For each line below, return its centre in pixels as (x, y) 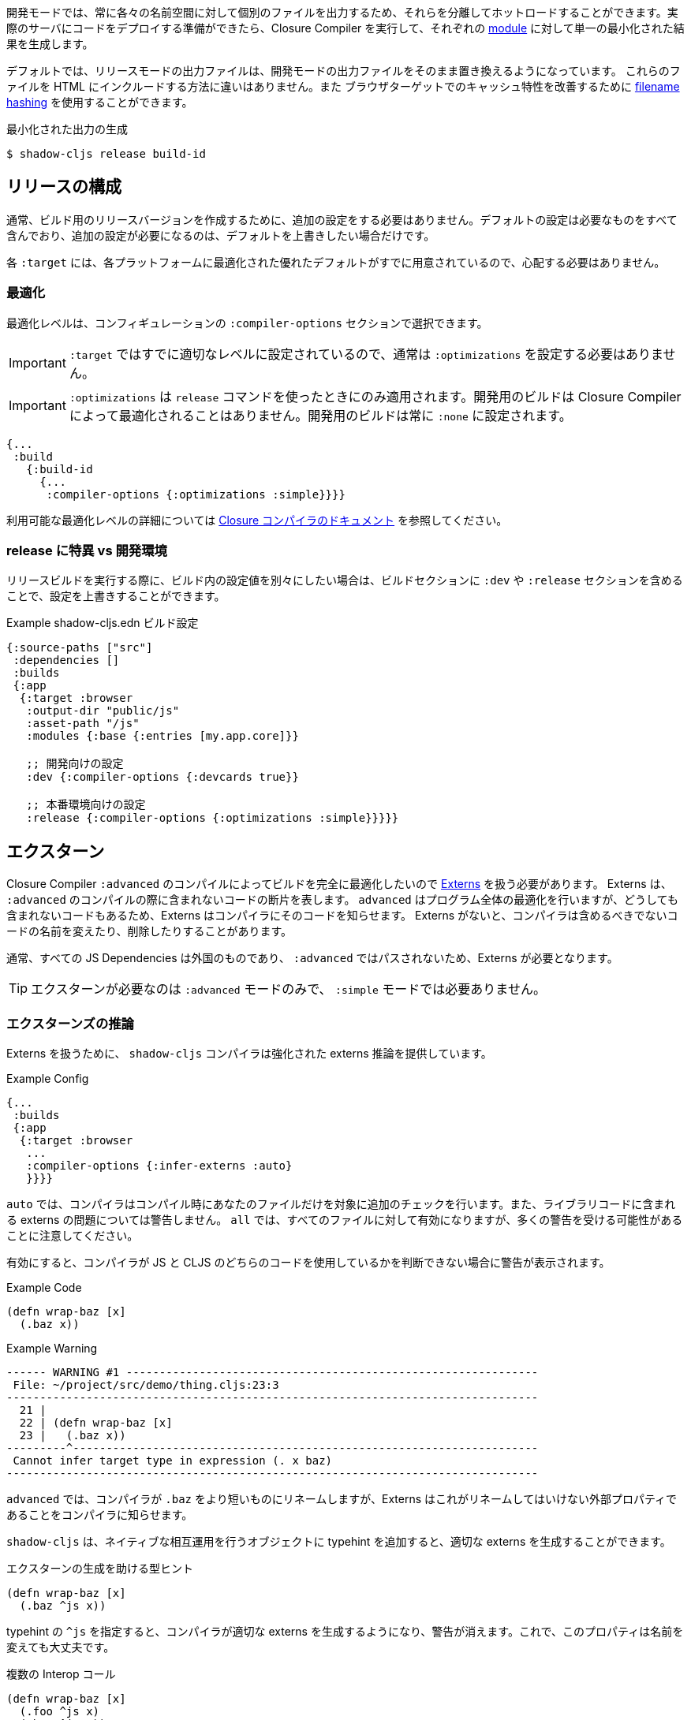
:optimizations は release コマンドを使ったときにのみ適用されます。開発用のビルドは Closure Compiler (375, 396)
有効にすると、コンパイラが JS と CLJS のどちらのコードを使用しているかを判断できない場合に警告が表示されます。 (308, 1262)
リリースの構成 (64, 187)
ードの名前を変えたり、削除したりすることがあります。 (149, 931)
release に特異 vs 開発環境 (87, 550)
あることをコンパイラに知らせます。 (100, 1514)
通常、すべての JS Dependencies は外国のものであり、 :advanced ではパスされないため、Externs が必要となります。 (312, 958)
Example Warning (52, 1348)
